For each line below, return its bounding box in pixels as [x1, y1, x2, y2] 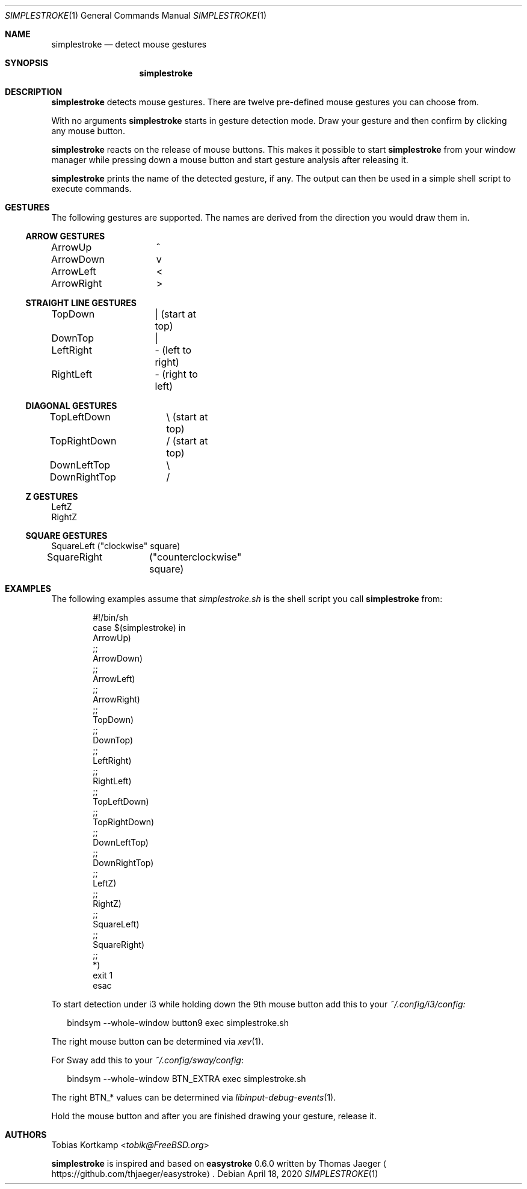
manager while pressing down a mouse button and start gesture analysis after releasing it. [51, 155, 408, 165]
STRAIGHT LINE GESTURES [25, 298, 137, 308]
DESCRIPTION [5, 87, 63, 97]
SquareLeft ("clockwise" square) [51, 541, 180, 551]
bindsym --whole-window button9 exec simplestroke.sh [67, 1018, 289, 1028]
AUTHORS [5, 1129, 47, 1140]
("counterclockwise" [149, 551, 242, 563]
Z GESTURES [25, 491, 78, 502]
